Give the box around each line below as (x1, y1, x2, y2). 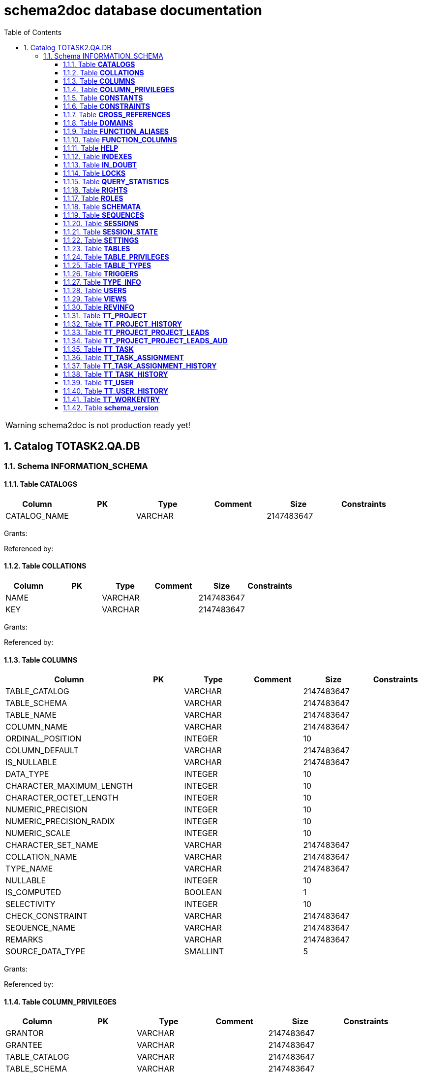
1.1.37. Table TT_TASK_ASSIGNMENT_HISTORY (63, 361, 217, 370)
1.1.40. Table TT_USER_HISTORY (63, 386, 169, 395)
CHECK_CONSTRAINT (5, 911, 88, 921)
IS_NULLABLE (5, 757, 57, 768)
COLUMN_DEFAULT (5, 745, 79, 756)
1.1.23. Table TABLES (63, 244, 130, 253)
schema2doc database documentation (4, 2, 262, 19)
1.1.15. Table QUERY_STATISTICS (63, 177, 169, 186)
